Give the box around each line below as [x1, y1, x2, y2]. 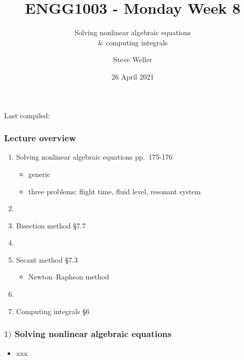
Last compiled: [4, 110, 50, 120]
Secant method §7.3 [16, 254, 78, 265]
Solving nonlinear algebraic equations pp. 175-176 [16, 151, 173, 162]
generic [28, 168, 51, 179]
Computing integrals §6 [16, 305, 90, 316]
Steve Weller [113, 54, 153, 65]
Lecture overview [4, 132, 76, 144]
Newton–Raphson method [28, 271, 109, 282]
